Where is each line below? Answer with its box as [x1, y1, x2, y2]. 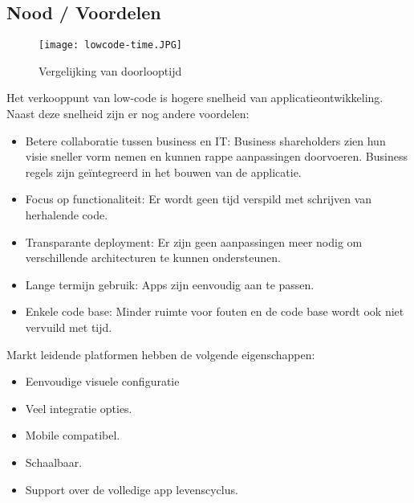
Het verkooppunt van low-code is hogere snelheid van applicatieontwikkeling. [6, 89, 384, 106]
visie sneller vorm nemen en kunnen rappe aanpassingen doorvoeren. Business [25, 148, 408, 165]
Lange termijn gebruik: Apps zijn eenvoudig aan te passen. [25, 276, 315, 292]
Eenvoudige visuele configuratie [25, 373, 180, 390]
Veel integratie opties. [25, 399, 132, 416]
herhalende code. [25, 207, 108, 223]
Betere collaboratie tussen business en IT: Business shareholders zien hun [25, 132, 386, 149]
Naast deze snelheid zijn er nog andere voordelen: [6, 105, 250, 122]
